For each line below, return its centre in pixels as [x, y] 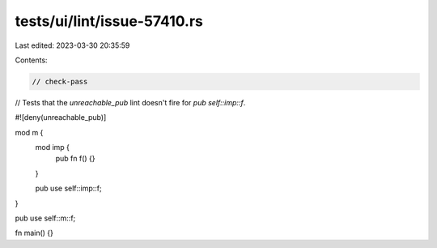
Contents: [31, 60]
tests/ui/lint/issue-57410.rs [109, 21]
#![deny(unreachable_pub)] [61, 118]
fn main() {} [34, 233]
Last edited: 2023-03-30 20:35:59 [72, 45]
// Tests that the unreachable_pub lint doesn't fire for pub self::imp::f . [130, 102]
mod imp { [53, 148]
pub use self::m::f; [45, 218]
